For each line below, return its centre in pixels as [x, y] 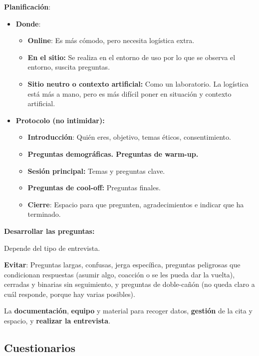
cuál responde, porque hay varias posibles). [70, 294]
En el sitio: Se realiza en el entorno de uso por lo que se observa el [131, 57]
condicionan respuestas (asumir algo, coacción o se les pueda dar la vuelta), [120, 274]
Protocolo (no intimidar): [60, 120]
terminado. [44, 214]
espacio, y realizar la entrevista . [57, 321]
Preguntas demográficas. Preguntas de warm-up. [113, 153]
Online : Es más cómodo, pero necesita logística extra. [111, 40]
